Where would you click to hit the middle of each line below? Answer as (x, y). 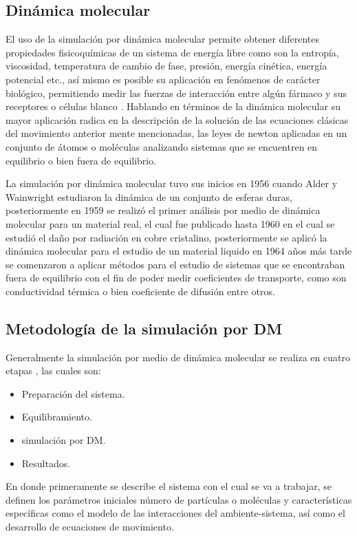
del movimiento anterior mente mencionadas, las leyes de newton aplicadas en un (176, 133)
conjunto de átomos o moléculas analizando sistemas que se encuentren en (162, 146)
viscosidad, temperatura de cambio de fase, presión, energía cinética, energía (166, 66)
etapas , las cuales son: (53, 371)
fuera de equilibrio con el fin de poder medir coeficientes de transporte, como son (176, 278)
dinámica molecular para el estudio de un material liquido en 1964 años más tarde (179, 251)
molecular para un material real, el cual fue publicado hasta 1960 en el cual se (170, 223)
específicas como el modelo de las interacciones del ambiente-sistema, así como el (175, 513)
